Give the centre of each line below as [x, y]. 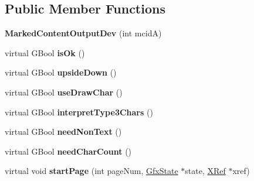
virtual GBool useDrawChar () [64, 92]
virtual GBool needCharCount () [68, 151]
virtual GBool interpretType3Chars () [79, 112]
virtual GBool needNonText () [63, 132]
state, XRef [205, 171]
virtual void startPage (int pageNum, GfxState [92, 171]
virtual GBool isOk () [45, 52]
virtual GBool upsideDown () [61, 72]
